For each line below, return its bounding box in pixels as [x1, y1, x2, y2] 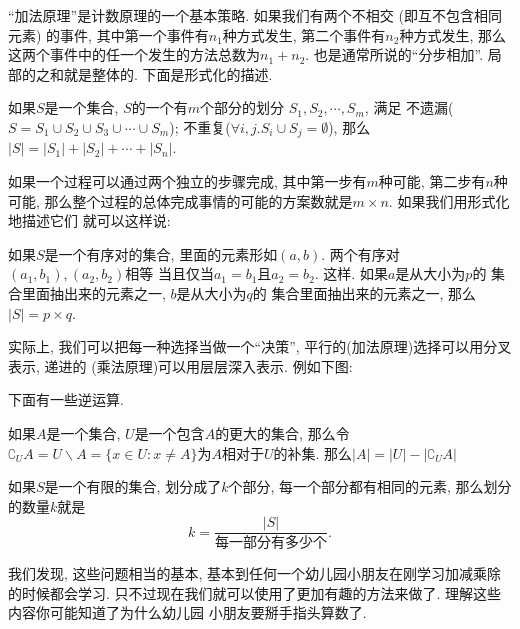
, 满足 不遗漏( [364, 97, 454, 118]
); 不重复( [169, 116, 231, 137]
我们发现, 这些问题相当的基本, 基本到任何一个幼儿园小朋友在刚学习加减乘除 [8, 563, 502, 584]
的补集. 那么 [273, 442, 353, 463]
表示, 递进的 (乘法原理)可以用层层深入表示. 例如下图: [8, 355, 353, 376]
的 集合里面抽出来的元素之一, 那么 [252, 282, 477, 303]
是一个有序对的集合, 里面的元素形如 [44, 243, 278, 264]
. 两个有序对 [321, 243, 400, 264]
